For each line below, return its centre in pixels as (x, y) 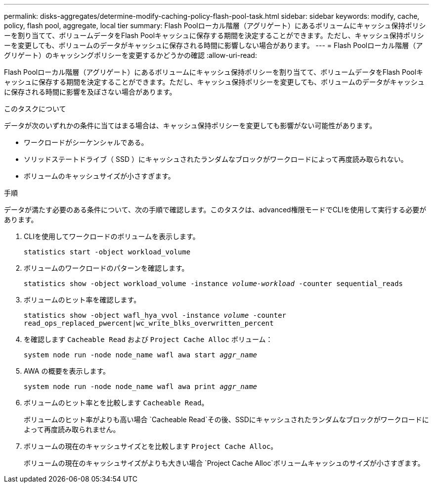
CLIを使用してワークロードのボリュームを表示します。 (112, 236)
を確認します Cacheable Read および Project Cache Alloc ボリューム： (148, 339)
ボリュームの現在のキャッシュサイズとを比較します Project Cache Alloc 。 (151, 446)
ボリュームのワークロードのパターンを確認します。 (106, 268)
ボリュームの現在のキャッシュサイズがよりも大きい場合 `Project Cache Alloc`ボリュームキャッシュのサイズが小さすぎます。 (224, 463)
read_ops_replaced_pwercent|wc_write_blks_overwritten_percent (149, 323)
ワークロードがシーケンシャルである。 (86, 142)
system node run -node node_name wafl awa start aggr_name (141, 355)
